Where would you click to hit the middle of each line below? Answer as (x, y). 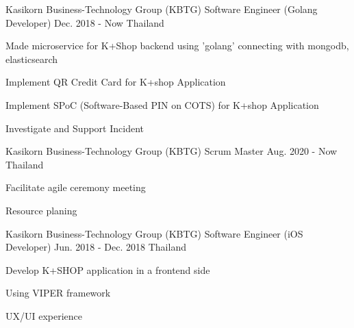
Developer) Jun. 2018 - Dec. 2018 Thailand (96, 247)
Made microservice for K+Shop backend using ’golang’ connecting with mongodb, (177, 46)
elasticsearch (32, 59)
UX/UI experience (44, 315)
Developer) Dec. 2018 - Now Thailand (85, 22)
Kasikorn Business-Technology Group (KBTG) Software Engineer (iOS (154, 233)
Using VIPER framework (58, 293)
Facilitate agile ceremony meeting (76, 187)
